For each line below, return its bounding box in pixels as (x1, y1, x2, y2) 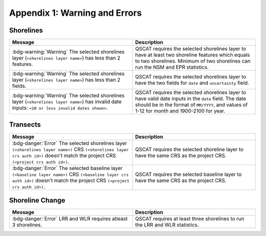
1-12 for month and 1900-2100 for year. (135, 107, 226, 114)
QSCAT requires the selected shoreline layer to (135, 146, 244, 153)
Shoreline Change (9, 196, 66, 204)
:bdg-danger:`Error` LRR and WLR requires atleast (12, 215, 128, 222)
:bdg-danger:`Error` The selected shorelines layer (12, 139, 128, 146)
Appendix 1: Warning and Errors (9, 7, 142, 18)
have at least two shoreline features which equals (135, 52, 250, 59)
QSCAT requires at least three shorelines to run (135, 215, 244, 222)
